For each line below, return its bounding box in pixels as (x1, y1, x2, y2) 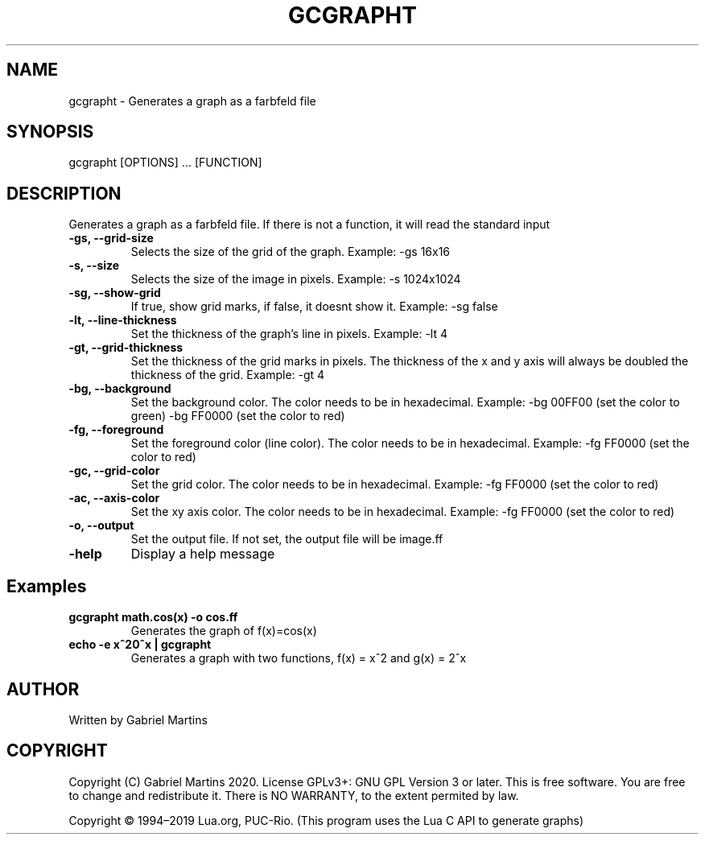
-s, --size (68, 258, 120, 273)
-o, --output (68, 518, 134, 533)
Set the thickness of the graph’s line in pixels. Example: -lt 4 (130, 327, 447, 341)
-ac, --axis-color (68, 491, 160, 505)
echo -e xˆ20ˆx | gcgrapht (68, 637, 212, 652)
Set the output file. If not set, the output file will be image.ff (130, 532, 443, 546)
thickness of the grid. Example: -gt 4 (130, 368, 325, 382)
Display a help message (130, 546, 275, 563)
